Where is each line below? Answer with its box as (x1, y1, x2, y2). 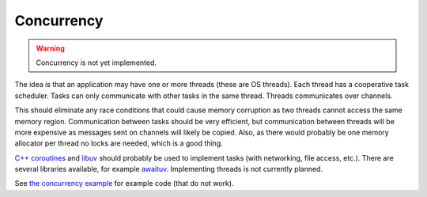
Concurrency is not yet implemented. (36, 58, 157, 67)
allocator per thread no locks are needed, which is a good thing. (14, 138, 223, 148)
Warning (36, 44, 65, 53)
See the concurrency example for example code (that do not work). (14, 179, 234, 188)
